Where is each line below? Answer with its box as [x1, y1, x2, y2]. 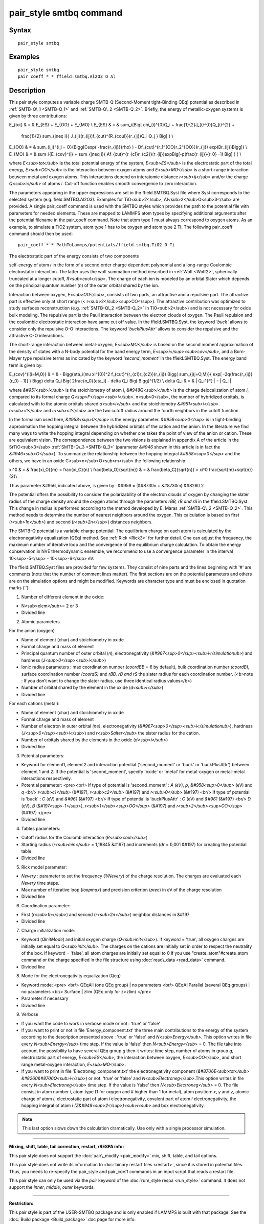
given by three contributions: [9, 113, 67, 119]
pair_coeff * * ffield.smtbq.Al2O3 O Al [18, 74, 116, 79]
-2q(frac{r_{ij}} [222, 371, 253, 377]
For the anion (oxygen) [9, 628, 55, 634]
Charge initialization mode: [21, 927, 75, 933]
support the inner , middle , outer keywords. [9, 1184, 95, 1190]
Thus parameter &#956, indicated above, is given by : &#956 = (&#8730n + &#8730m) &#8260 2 [9, 482, 204, 488]
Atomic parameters [21, 618, 60, 624]
